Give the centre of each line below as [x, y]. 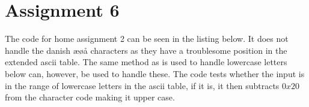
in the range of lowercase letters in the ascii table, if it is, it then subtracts [142, 85]
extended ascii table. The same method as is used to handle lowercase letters [146, 62]
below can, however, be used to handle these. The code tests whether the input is [155, 73]
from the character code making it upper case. [90, 97]
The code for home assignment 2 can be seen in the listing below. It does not [147, 39]
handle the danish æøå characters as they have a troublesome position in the [146, 50]
